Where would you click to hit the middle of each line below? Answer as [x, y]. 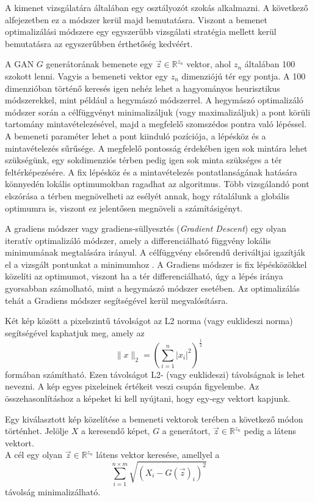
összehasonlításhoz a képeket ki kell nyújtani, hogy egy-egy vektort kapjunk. [148, 398]
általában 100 [270, 64]
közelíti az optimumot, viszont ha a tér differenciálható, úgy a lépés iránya [144, 276]
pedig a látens [270, 431]
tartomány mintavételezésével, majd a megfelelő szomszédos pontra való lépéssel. [156, 124]
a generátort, [186, 431]
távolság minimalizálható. [53, 491]
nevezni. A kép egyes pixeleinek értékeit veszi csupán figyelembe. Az [132, 386]
